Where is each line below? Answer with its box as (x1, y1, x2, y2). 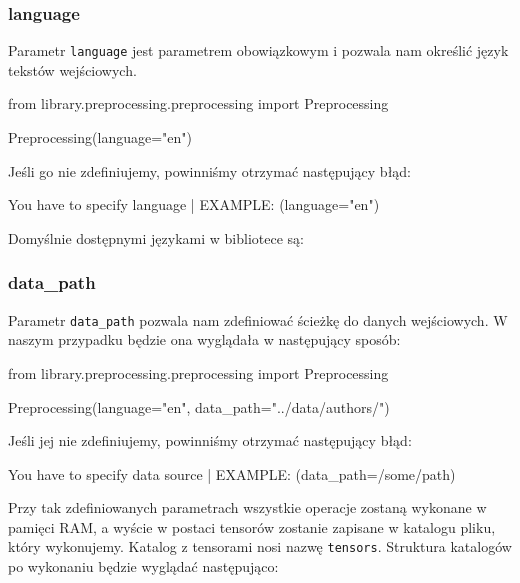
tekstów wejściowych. (8, 59, 137, 80)
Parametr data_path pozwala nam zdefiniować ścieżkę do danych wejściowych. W (8, 309, 508, 330)
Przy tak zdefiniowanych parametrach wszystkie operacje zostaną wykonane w (8, 497, 487, 518)
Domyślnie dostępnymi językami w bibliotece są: (8, 227, 304, 248)
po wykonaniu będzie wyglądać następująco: (8, 556, 279, 577)
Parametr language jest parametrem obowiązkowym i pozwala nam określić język (8, 40, 509, 61)
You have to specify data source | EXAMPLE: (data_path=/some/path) (8, 463, 456, 484)
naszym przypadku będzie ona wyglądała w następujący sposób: (8, 329, 401, 350)
